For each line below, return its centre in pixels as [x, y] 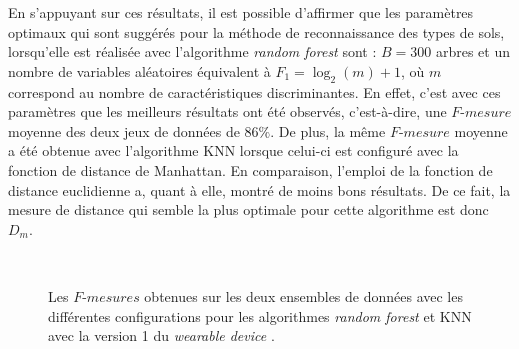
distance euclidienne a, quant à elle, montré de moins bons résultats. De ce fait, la [259, 189]
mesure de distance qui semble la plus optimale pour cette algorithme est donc [248, 209]
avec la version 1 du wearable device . [161, 335]
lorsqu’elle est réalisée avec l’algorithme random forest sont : [192, 51]
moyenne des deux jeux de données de [124, 130]
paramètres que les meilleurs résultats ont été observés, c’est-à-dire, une [227, 111]
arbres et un [473, 51]
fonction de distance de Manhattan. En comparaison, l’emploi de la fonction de [250, 169]
